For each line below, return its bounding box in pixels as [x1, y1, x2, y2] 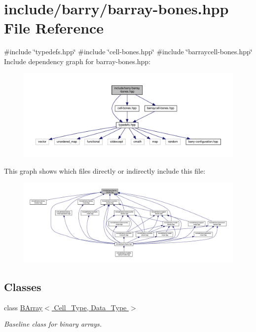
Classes [4, 279, 41, 294]
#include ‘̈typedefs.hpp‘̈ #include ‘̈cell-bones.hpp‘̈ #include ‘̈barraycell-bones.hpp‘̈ [4, 46, 253, 57]
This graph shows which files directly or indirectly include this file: [4, 165, 206, 176]
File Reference [4, 18, 104, 38]
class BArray [4, 302, 43, 312]
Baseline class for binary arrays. [4, 319, 102, 329]
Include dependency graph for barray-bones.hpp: [4, 56, 151, 66]
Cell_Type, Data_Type [54, 302, 127, 312]
